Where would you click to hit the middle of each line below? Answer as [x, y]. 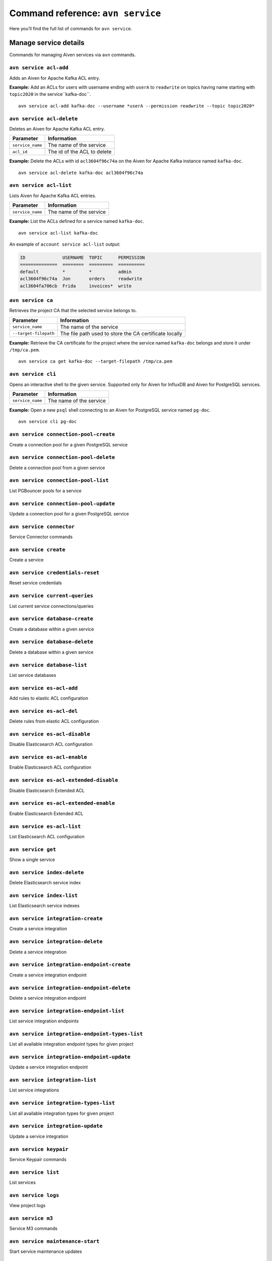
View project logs [27, 1206]
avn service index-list [44, 895]
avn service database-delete [51, 642]
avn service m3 [31, 1218]
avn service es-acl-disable [50, 734]
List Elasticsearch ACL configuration [47, 836]
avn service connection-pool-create [62, 435]
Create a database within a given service [52, 629]
